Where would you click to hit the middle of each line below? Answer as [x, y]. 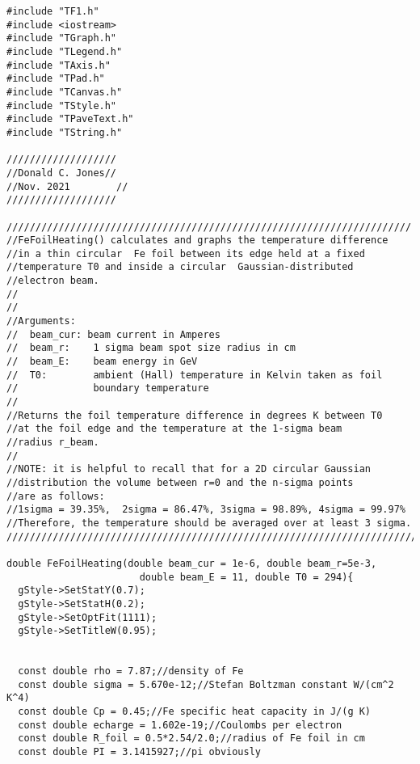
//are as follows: [56, 496]
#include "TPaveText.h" [70, 119]
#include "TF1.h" [53, 11]
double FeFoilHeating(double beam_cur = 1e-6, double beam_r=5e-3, [192, 563]
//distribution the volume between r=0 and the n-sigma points [180, 482]
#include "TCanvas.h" [65, 92]
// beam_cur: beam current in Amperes [113, 334]
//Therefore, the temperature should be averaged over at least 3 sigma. [209, 523]
